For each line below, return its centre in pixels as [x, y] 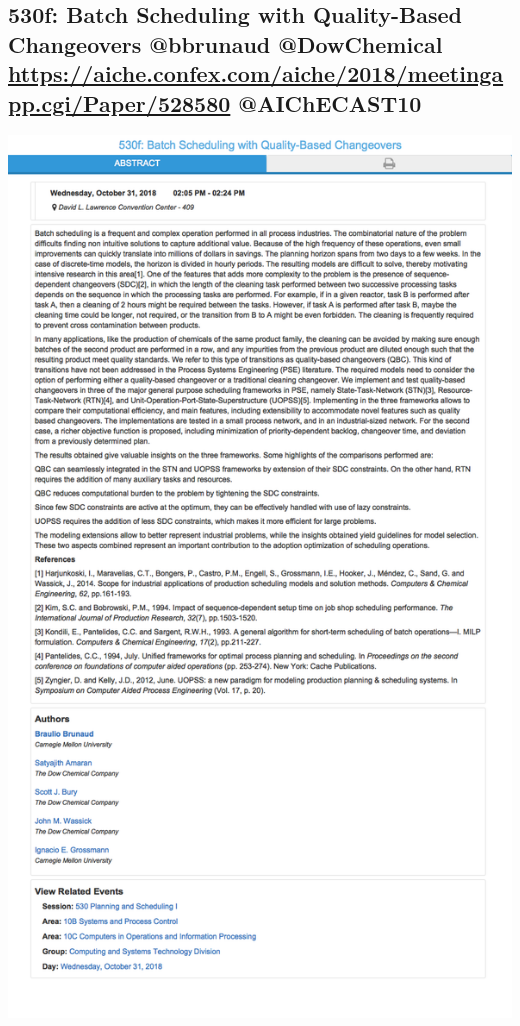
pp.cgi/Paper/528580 [119, 102]
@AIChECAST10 [330, 102]
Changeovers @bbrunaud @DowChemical [225, 43]
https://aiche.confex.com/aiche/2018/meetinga [256, 73]
